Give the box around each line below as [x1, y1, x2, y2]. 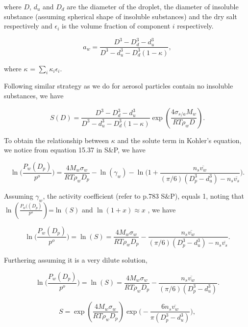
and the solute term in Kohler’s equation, [117, 135, 242, 145]
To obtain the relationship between [4, 135, 109, 145]
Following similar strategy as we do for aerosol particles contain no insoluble [4, 81, 233, 91]
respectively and [4, 21, 52, 31]
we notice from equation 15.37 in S [4, 145, 108, 155]
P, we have [113, 145, 146, 155]
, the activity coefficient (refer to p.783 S [43, 190, 165, 201]
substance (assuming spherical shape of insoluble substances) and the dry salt [4, 11, 237, 21]
